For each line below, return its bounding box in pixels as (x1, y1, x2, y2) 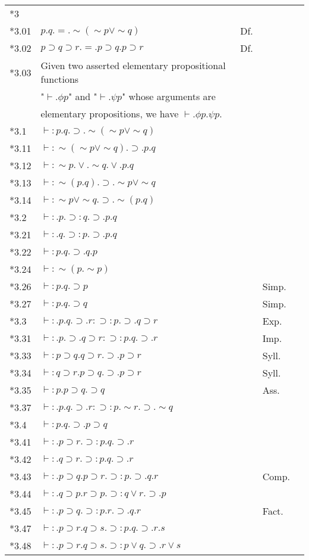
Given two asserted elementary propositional (40, 58, 226, 72)
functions (40, 72, 79, 86)
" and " (68, 89, 97, 103)
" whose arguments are (122, 89, 216, 103)
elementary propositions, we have (40, 107, 179, 120)
